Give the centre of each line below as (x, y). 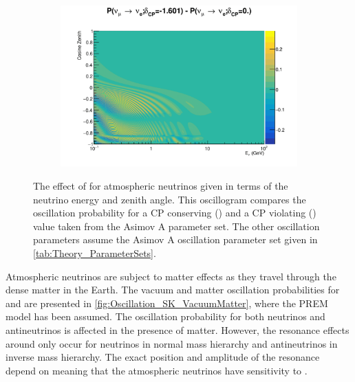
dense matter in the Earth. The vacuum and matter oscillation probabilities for (173, 290)
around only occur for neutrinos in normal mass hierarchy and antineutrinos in (172, 343)
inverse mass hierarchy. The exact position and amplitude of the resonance (163, 357)
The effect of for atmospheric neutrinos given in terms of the (161, 186)
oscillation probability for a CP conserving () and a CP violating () (175, 213)
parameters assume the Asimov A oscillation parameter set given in (175, 239)
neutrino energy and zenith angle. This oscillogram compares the (170, 199)
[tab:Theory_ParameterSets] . (95, 253)
